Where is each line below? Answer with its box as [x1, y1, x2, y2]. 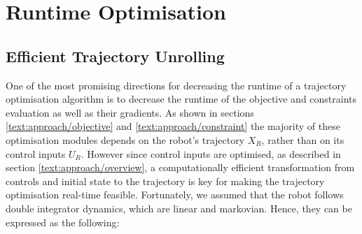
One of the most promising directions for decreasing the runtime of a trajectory [6, 78, 347, 92]
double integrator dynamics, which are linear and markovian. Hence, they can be [6, 200, 352, 215]
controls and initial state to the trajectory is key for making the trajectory [6, 173, 325, 188]
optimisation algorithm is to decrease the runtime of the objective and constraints [6, 92, 357, 106]
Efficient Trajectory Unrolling [6, 45, 225, 66]
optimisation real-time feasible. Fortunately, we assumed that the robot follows [6, 187, 344, 202]
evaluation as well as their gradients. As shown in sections [6, 105, 254, 119]
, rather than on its [261, 132, 344, 147]
